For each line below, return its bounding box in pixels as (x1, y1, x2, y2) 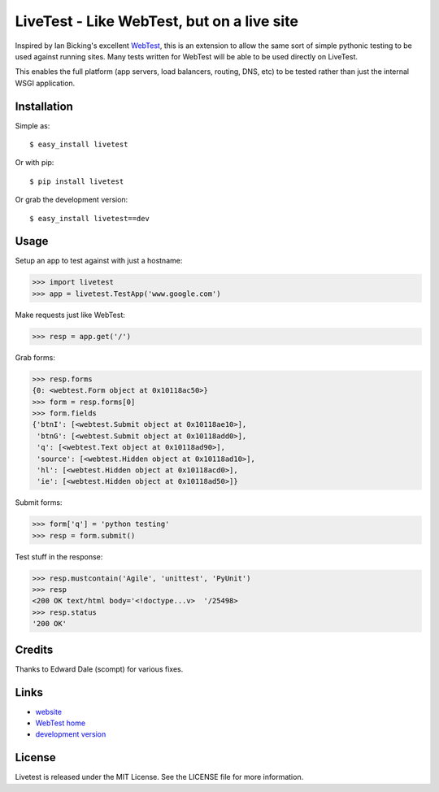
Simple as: (15, 120, 50, 130)
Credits (15, 642, 54, 656)
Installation (15, 99, 73, 113)
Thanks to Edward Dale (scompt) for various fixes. (15, 664, 184, 674)
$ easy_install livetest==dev (29, 214, 150, 223)
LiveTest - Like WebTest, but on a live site (15, 12, 298, 30)
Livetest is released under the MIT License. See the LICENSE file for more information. (15, 772, 304, 782)
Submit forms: (15, 498, 63, 507)
